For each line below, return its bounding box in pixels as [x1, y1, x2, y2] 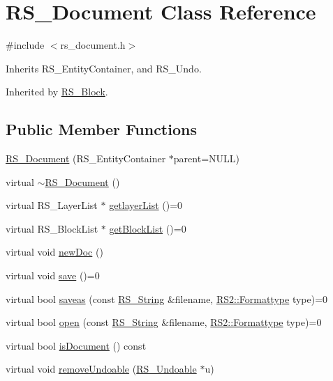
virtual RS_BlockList [6, 221, 98, 235]
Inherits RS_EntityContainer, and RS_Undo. [6, 61, 202, 75]
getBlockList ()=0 [109, 221, 186, 235]
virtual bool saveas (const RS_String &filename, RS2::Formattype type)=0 [6, 291, 328, 306]
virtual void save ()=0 [6, 268, 100, 283]
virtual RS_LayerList [6, 198, 98, 212]
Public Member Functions [6, 118, 197, 140]
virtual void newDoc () [6, 244, 103, 259]
